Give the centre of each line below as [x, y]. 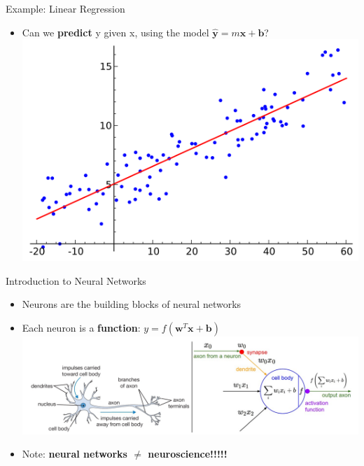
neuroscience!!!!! [188, 454]
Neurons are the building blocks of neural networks [132, 304]
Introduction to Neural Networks [76, 280]
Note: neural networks [75, 454]
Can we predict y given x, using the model [115, 32]
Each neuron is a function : [81, 327]
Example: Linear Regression [65, 8]
